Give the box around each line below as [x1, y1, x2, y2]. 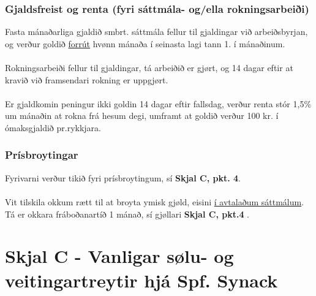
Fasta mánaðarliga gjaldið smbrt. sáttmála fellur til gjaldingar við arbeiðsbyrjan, [5, 25, 308, 38]
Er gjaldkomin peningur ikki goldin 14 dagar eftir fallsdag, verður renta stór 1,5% [5, 97, 312, 110]
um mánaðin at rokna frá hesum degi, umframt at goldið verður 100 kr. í [5, 109, 279, 122]
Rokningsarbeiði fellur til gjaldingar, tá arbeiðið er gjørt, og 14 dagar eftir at [5, 61, 293, 74]
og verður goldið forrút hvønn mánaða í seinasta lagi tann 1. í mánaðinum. [5, 37, 285, 50]
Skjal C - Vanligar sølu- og [5, 243, 234, 268]
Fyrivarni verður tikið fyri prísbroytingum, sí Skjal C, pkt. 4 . [5, 171, 241, 184]
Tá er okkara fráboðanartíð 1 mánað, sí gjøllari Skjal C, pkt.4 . [5, 207, 250, 220]
